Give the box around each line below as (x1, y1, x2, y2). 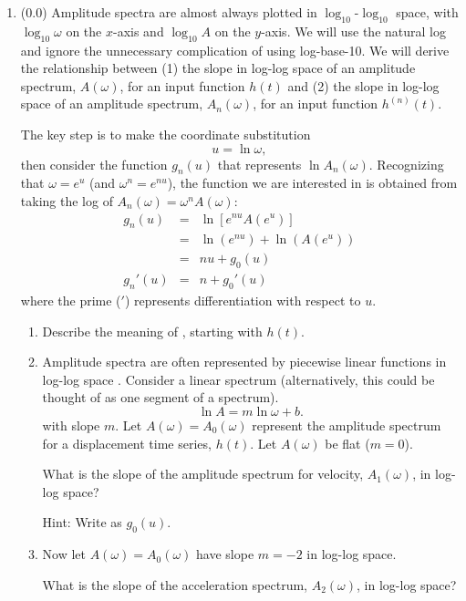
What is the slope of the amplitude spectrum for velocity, (42, 464, 364, 483)
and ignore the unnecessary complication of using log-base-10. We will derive (20, 40, 450, 59)
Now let (42, 544, 87, 564)
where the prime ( (20, 291, 121, 310)
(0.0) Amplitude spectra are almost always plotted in (20, 3, 317, 21)
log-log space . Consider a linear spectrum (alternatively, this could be (42, 369, 435, 389)
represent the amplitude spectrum (252, 416, 441, 435)
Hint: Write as (42, 513, 122, 532)
